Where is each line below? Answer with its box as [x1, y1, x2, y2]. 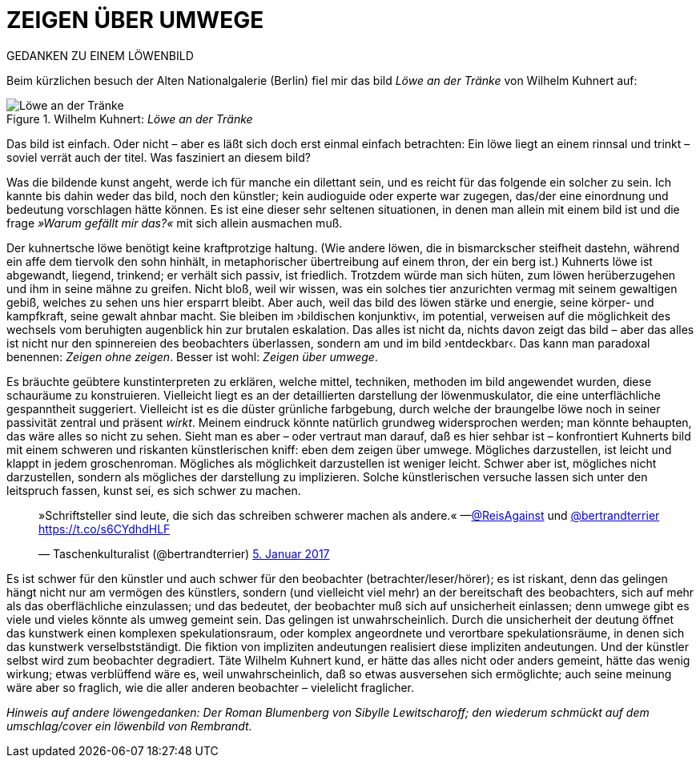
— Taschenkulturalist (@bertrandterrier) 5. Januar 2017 [38, 546, 330, 561]
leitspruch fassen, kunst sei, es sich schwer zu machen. [6, 483, 301, 497]
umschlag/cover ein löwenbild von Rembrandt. [6, 718, 252, 733]
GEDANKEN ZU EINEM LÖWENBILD [6, 48, 194, 62]
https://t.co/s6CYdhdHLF [38, 521, 171, 536]
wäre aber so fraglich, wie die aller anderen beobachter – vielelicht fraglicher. [6, 680, 415, 694]
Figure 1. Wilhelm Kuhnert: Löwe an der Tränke [6, 111, 253, 126]
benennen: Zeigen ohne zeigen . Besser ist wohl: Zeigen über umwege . [6, 349, 378, 364]
